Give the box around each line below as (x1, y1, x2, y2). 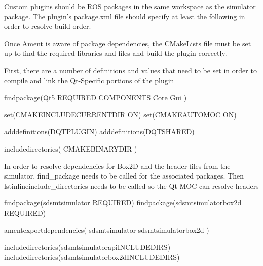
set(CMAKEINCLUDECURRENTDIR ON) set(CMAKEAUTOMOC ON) (4, 109, 237, 120)
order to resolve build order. (4, 21, 91, 32)
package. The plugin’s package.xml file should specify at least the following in (4, 11, 245, 21)
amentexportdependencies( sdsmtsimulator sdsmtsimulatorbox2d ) (4, 224, 209, 235)
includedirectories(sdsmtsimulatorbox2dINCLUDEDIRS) (4, 251, 180, 262)
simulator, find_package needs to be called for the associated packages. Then (4, 170, 244, 181)
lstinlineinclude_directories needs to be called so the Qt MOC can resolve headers (4, 180, 259, 191)
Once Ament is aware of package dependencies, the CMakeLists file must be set (4, 38, 251, 48)
